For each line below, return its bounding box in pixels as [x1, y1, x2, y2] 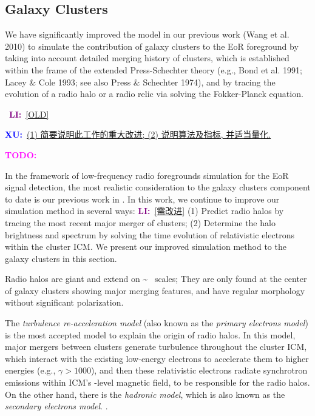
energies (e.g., [5, 364, 56, 377]
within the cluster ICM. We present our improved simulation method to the [5, 240, 286, 253]
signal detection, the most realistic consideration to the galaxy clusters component [5, 181, 311, 193]
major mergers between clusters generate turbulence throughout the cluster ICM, [5, 340, 307, 353]
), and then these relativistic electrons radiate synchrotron [90, 364, 308, 377]
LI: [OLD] [9, 107, 49, 120]
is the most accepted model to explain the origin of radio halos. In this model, [5, 328, 296, 341]
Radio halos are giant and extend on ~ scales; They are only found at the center [5, 272, 307, 285]
